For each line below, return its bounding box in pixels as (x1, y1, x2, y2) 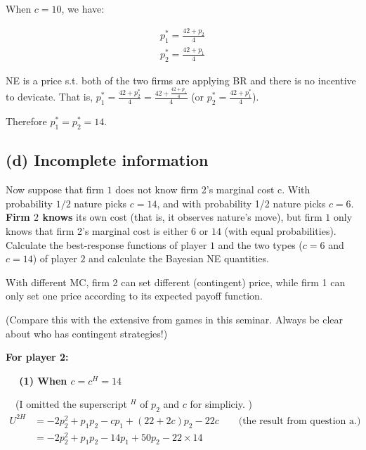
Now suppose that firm (6, 182, 104, 197)
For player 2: (6, 349, 69, 364)
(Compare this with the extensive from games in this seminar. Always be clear (6, 312, 344, 327)
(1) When (19, 373, 67, 387)
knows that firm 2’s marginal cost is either (6, 224, 188, 238)
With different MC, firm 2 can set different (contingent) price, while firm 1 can (6, 274, 346, 289)
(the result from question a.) (238, 416, 361, 426)
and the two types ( (218, 237, 303, 252)
